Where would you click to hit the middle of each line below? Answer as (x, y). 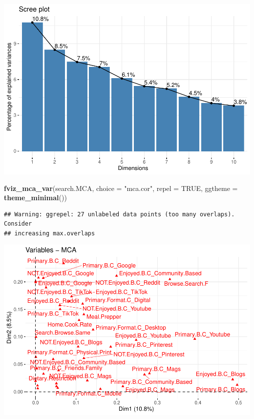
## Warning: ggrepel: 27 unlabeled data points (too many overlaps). (119, 214)
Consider (18, 224)
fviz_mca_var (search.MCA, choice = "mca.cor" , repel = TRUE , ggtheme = (121, 188)
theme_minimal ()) (35, 198)
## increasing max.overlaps (50, 233)
